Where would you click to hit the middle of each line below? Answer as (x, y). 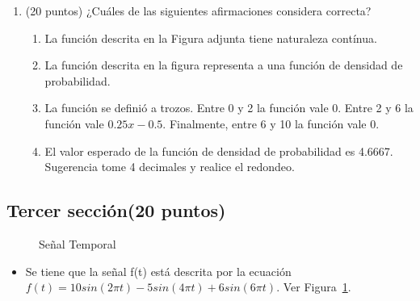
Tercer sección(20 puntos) (116, 210)
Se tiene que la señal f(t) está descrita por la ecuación (158, 271)
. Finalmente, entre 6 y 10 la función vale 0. (271, 123)
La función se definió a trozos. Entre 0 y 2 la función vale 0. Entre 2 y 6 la (229, 108)
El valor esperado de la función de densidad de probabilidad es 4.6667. (219, 150)
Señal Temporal (78, 243)
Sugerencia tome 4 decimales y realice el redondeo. (170, 167)
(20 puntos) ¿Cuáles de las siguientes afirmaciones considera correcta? (198, 10)
